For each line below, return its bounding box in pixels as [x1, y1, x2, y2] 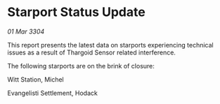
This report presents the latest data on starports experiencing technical [7, 40, 214, 49]
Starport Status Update [7, 4, 145, 20]
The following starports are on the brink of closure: [7, 61, 155, 70]
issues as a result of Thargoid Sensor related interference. [7, 48, 176, 57]
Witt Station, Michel [7, 75, 65, 84]
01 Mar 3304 [7, 27, 45, 36]
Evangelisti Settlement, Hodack [7, 89, 98, 97]
